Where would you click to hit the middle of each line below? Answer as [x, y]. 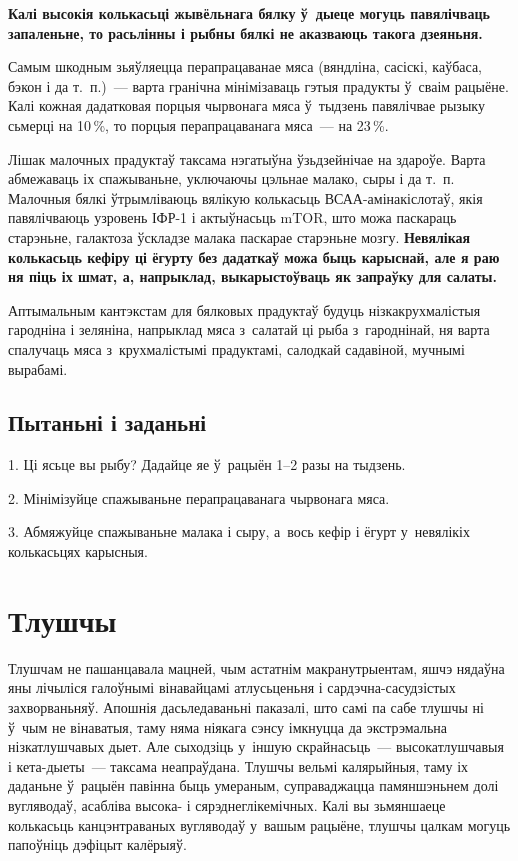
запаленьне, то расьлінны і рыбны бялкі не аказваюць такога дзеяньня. [245, 32]
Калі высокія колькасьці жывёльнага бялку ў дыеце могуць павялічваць [249, 13]
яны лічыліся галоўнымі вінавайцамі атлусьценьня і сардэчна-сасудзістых [232, 687]
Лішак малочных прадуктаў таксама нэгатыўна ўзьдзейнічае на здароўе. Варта [247, 158]
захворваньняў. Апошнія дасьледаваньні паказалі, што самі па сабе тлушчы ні [246, 706]
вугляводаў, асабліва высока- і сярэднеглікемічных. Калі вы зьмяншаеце [227, 804]
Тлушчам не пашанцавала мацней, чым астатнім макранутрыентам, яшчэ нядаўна [256, 667]
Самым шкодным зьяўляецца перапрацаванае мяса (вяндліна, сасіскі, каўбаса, [245, 66]
